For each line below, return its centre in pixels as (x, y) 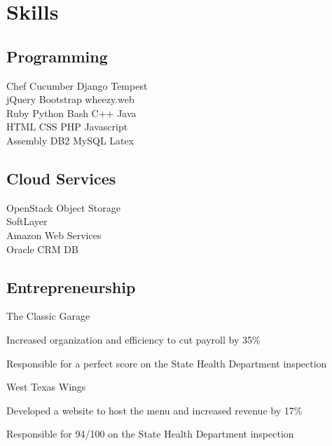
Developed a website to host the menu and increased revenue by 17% (154, 410)
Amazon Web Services (54, 235)
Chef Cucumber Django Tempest (77, 85)
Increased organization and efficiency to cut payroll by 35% (133, 339)
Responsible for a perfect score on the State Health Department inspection (167, 363)
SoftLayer (27, 221)
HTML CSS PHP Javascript (67, 127)
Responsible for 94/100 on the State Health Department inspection (150, 434)
